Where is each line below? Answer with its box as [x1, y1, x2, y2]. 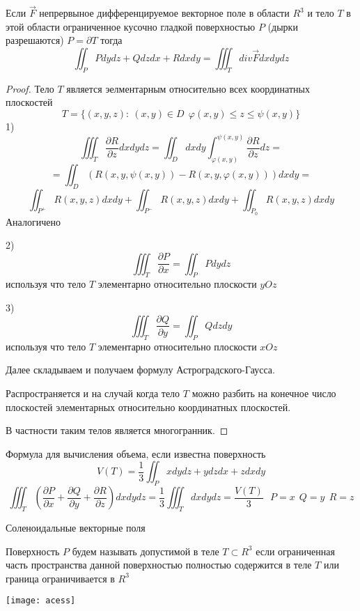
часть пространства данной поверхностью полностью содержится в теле [6, 557, 312, 572]
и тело [307, 6, 334, 20]
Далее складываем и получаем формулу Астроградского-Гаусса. [6, 362, 275, 377]
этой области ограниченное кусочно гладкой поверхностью [6, 19, 256, 33]
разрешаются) [6, 33, 64, 47]
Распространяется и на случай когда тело [6, 385, 180, 400]
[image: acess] [6, 596, 76, 606]
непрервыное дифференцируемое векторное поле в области [39, 6, 290, 20]
